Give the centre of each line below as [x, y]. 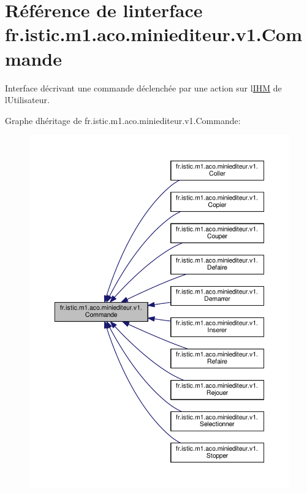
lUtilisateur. [27, 100]
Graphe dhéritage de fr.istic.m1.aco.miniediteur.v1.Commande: [123, 120]
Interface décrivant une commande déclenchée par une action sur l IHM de [143, 87]
